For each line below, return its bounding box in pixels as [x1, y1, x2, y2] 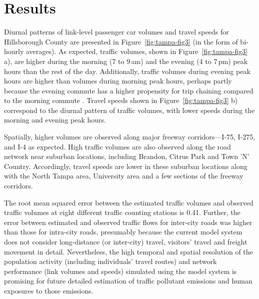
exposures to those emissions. [4, 285, 93, 295]
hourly [4, 46, 24, 56]
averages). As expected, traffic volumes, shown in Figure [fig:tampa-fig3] [26, 46, 248, 56]
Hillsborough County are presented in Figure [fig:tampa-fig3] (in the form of [4, 36, 238, 46]
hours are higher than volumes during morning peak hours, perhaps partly [4, 75, 232, 86]
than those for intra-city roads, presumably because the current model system [4, 226, 242, 237]
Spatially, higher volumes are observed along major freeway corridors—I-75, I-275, [4, 131, 255, 142]
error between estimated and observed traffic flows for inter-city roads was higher [4, 216, 252, 227]
